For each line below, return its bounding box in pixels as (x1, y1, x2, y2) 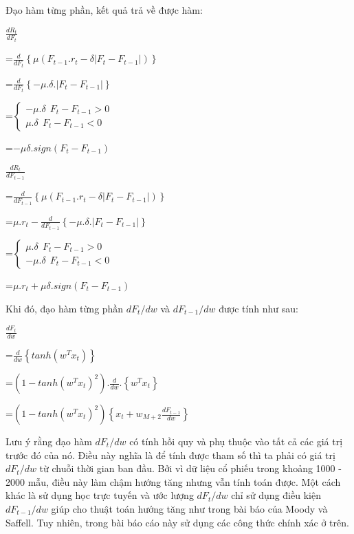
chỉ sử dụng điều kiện (231, 488, 321, 502)
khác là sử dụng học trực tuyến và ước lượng (5, 488, 194, 502)
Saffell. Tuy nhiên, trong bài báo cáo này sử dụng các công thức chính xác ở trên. (5, 515, 349, 529)
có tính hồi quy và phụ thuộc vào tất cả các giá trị (129, 434, 343, 449)
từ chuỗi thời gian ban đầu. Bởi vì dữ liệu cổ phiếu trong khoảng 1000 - (39, 461, 342, 476)
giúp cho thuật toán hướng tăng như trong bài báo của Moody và (51, 501, 328, 515)
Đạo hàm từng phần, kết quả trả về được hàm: (5, 3, 203, 17)
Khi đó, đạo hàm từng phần (5, 301, 124, 315)
